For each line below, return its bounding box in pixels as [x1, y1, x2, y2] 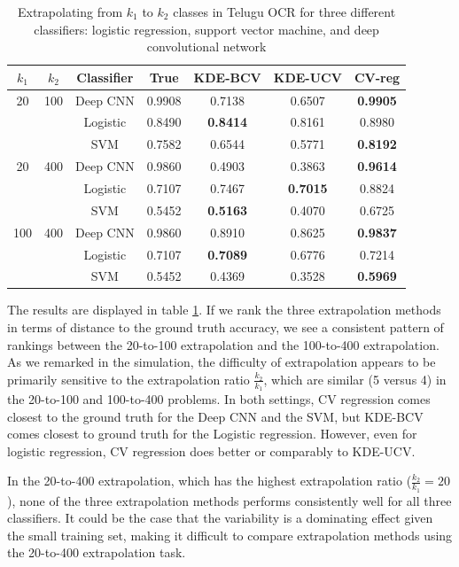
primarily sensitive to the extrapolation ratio [7, 369, 250, 388]
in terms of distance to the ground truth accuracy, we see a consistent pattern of [7, 318, 444, 337]
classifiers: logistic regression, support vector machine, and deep [34, 19, 379, 38]
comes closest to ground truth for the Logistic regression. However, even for [7, 424, 417, 443]
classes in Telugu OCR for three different [173, 3, 396, 20]
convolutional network [146, 37, 267, 56]
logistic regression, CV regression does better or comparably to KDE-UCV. [7, 441, 416, 460]
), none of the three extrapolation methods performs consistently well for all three [7, 491, 452, 509]
